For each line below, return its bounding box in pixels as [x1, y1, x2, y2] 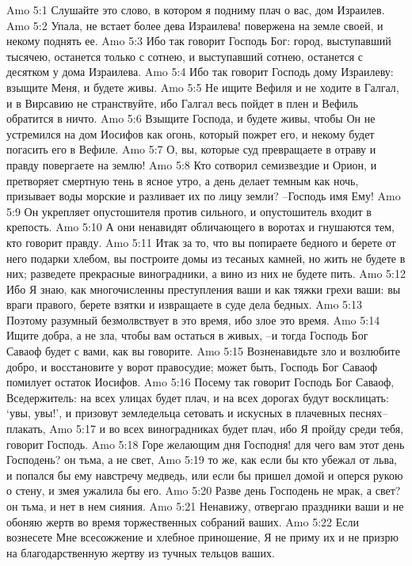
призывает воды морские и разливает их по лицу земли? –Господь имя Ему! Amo [6, 188, 401, 204]
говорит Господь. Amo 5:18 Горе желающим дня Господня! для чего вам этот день [6, 435, 405, 452]
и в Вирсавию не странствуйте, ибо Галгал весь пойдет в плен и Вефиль [6, 94, 358, 111]
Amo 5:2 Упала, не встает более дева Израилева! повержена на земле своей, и [6, 17, 383, 33]
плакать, [6, 420, 46, 437]
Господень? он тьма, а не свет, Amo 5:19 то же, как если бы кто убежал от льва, [6, 451, 398, 468]
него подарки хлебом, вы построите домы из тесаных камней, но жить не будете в [6, 249, 406, 266]
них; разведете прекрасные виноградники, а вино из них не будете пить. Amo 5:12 [6, 265, 406, 282]
